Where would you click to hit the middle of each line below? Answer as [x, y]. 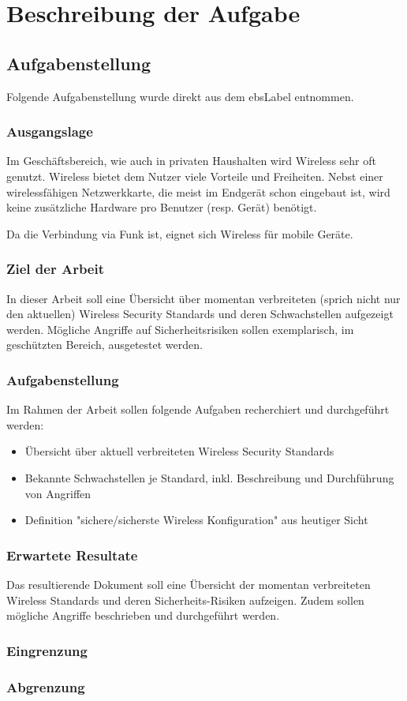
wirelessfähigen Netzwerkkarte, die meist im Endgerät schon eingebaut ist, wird [198, 191]
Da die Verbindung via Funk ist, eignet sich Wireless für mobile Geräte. [180, 233]
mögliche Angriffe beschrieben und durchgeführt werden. [143, 615]
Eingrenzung [47, 650]
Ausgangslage [50, 131]
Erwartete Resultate [72, 555]
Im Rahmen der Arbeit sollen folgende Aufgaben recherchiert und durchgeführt [198, 409]
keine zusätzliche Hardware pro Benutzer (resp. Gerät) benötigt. [162, 207]
